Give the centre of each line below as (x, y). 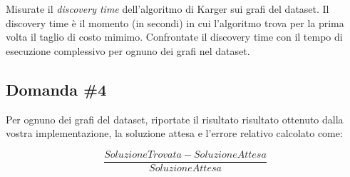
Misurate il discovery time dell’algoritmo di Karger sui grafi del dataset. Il (168, 9)
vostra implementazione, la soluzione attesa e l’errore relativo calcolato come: (174, 133)
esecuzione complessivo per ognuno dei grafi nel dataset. (128, 50)
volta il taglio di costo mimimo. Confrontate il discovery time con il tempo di (174, 37)
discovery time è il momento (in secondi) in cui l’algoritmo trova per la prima (175, 22)
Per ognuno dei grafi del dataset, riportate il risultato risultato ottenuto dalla (175, 119)
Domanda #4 (56, 89)
